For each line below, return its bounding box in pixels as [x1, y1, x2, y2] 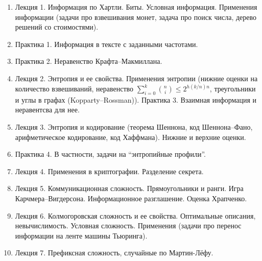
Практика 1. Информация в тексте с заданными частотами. [15, 38, 198, 49]
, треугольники [209, 83, 256, 93]
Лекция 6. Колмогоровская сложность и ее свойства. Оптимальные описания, [15, 210, 256, 221]
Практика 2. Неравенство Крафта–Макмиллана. [15, 56, 162, 66]
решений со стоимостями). [15, 21, 99, 32]
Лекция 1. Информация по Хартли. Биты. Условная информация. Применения [15, 2, 257, 12]
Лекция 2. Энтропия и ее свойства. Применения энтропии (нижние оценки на [15, 73, 258, 83]
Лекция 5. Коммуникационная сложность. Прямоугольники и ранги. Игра [15, 183, 244, 194]
